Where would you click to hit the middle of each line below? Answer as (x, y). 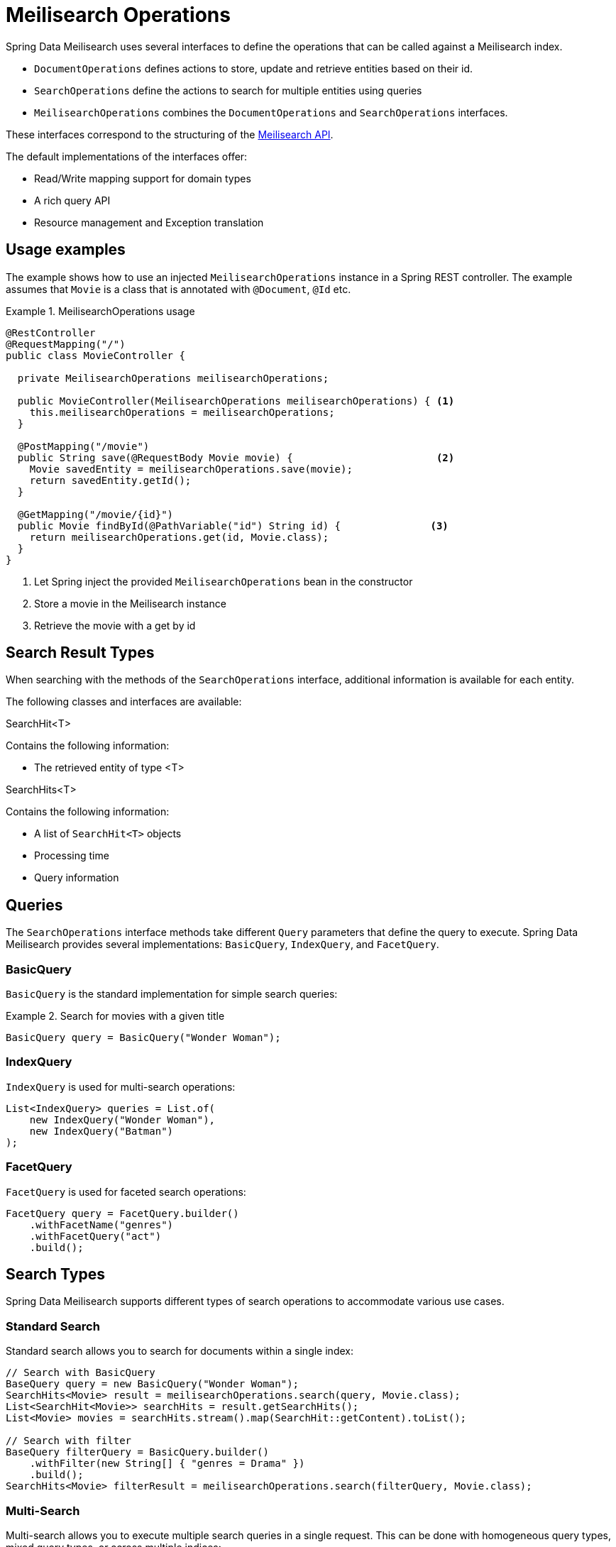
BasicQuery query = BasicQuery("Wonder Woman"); (143, 1038)
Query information (77, 878)
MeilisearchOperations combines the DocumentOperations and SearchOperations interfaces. (271, 112)
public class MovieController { (95, 355)
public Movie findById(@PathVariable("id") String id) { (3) (233, 525)
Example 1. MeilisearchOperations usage (100, 311)
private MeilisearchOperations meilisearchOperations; (173, 378)
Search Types (55, 1274)
